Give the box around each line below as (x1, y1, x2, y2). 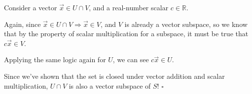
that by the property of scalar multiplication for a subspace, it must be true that (4, 28, 249, 39)
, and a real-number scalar (89, 2, 169, 12)
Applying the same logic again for (4, 54, 106, 65)
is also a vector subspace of (69, 80, 151, 91)
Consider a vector (4, 2, 57, 12)
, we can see (112, 54, 149, 65)
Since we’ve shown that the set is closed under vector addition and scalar (4, 70, 225, 81)
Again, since (4, 19, 41, 29)
